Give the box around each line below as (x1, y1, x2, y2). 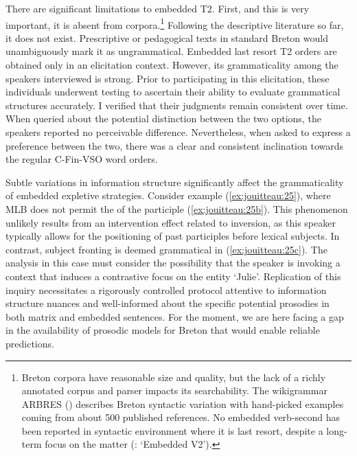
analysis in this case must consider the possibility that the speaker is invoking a (5, 255, 341, 270)
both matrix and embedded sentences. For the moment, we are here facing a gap (5, 309, 344, 323)
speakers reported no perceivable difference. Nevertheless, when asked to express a (5, 125, 351, 139)
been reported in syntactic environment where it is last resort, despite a (21, 423, 323, 437)
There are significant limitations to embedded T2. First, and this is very (5, 1, 310, 15)
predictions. (5, 336, 54, 350)
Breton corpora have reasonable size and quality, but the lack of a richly (21, 369, 326, 384)
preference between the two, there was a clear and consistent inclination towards (5, 138, 343, 152)
